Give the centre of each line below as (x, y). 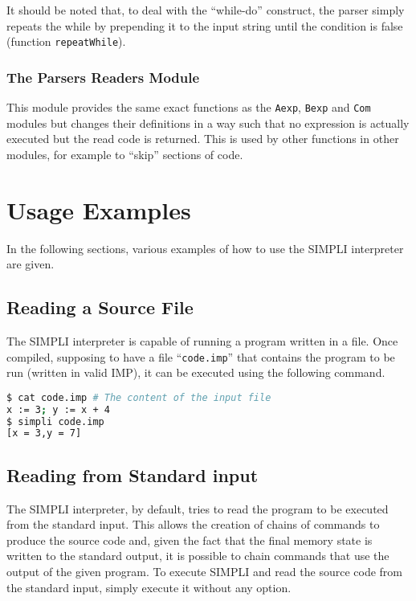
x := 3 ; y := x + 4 (58, 409)
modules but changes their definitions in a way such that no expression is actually (208, 123)
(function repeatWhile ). (66, 41)
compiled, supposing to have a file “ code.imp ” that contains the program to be (201, 356)
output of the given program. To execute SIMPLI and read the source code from (204, 571)
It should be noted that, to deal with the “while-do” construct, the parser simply (206, 10)
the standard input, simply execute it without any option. (149, 587)
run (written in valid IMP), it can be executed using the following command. (196, 372)
